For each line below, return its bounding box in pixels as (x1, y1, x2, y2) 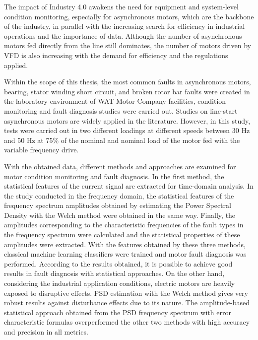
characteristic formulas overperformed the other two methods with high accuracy (4, 317, 250, 327)
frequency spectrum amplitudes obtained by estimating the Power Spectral (4, 200, 231, 210)
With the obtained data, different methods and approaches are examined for (4, 161, 236, 171)
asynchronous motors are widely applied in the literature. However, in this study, (4, 115, 251, 126)
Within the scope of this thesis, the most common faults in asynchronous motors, (4, 76, 251, 87)
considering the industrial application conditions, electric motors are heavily (4, 278, 235, 288)
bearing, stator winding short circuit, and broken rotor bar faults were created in (4, 86, 250, 96)
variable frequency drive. (4, 144, 79, 155)
